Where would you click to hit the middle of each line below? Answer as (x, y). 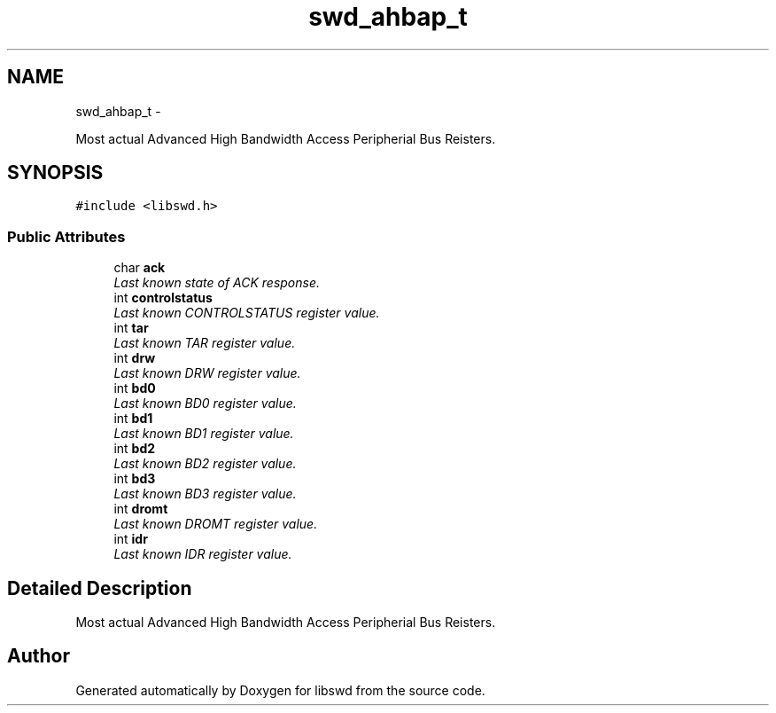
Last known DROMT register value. (216, 524)
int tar (131, 328)
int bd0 (135, 388)
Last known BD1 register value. (204, 434)
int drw (135, 358)
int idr (131, 539)
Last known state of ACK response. (217, 283)
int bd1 (133, 419)
